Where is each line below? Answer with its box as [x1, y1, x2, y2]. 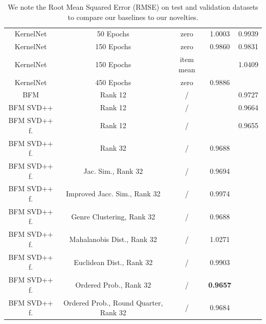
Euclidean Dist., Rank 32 [74, 256, 153, 267]
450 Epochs [95, 76, 131, 87]
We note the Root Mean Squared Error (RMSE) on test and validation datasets [8, 2, 258, 12]
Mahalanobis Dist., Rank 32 [69, 234, 157, 245]
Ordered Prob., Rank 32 [75, 279, 151, 290]
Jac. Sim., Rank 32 [83, 165, 143, 176]
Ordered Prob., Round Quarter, [63, 297, 163, 308]
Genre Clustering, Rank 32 [71, 211, 156, 221]
